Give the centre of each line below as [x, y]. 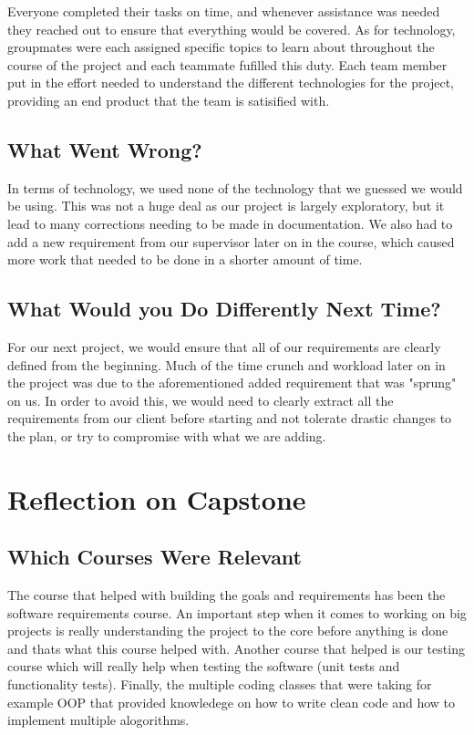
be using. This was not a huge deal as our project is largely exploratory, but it [226, 206]
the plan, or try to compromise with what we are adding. [167, 435]
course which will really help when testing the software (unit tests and [204, 666]
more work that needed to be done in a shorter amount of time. [185, 259]
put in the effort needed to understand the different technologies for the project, [231, 83]
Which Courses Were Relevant [155, 557]
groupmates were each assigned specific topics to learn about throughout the [221, 47]
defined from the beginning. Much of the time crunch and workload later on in [227, 364]
